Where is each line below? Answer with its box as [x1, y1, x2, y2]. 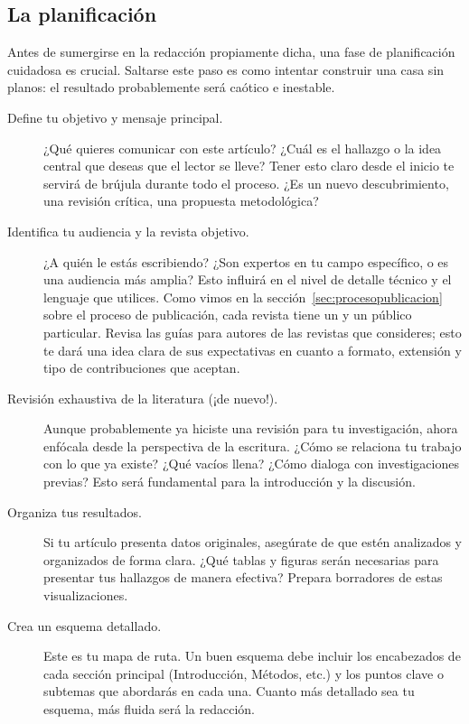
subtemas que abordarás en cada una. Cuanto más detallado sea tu [43, 682, 415, 701]
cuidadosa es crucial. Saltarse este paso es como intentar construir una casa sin [7, 60, 445, 79]
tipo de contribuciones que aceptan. [43, 358, 240, 377]
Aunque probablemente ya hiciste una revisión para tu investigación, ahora [43, 419, 458, 438]
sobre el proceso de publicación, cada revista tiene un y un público [43, 305, 412, 324]
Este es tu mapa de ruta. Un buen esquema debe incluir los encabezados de [43, 646, 461, 665]
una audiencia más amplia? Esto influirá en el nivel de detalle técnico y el [43, 270, 452, 289]
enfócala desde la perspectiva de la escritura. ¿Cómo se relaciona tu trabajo [43, 436, 462, 455]
